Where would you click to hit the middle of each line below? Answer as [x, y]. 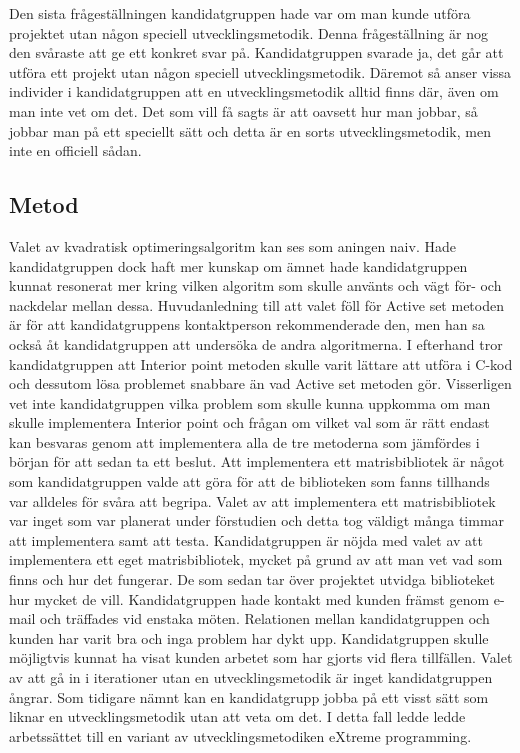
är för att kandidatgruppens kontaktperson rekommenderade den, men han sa [247, 324]
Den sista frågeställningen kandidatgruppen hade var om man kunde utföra [240, 13]
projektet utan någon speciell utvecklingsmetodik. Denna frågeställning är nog [248, 32]
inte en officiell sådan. [75, 150]
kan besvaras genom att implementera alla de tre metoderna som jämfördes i [244, 441]
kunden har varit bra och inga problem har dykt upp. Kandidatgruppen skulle [249, 637]
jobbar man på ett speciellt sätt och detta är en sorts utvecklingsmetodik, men [250, 130]
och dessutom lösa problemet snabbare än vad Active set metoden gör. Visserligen [260, 383]
